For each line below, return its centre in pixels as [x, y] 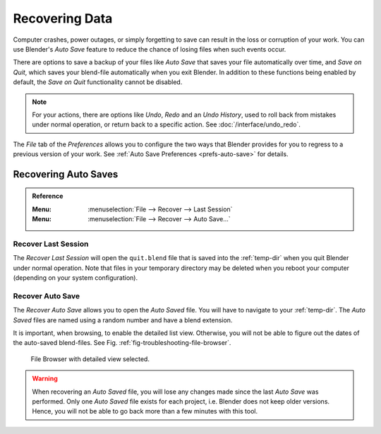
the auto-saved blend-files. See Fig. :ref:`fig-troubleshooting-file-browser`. [122, 343]
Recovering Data [63, 18]
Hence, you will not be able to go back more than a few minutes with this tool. [145, 411]
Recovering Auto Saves [66, 174]
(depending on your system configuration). [75, 278]
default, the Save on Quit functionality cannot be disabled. [98, 82]
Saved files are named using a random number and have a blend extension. [123, 320]
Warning [45, 379]
